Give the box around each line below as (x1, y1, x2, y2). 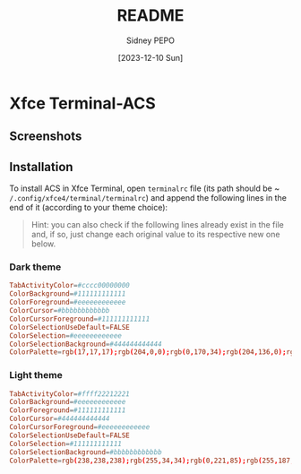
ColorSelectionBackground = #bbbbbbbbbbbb (9, 447, 163, 457)
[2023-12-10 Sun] (117, 52, 184, 63)
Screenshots (9, 129, 82, 144)
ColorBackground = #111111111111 (9, 289, 126, 298)
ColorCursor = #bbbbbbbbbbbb (9, 306, 110, 315)
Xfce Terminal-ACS (9, 93, 157, 113)
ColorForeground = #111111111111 (9, 406, 126, 415)
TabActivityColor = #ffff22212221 (9, 389, 130, 399)
